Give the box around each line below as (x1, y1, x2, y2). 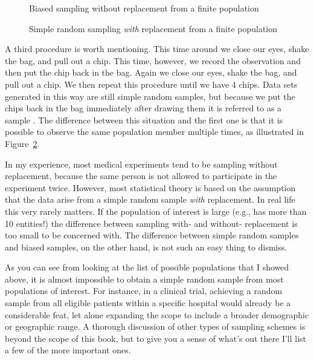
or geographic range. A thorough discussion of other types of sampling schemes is (5, 320, 306, 333)
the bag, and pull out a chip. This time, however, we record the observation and (5, 54, 301, 67)
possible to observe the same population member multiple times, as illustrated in (5, 125, 304, 138)
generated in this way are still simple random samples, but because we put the (5, 90, 295, 102)
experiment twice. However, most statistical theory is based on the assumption (5, 181, 296, 194)
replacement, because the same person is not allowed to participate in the (5, 169, 277, 182)
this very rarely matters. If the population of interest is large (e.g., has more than (5, 205, 307, 217)
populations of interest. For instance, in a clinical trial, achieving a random (5, 284, 283, 297)
